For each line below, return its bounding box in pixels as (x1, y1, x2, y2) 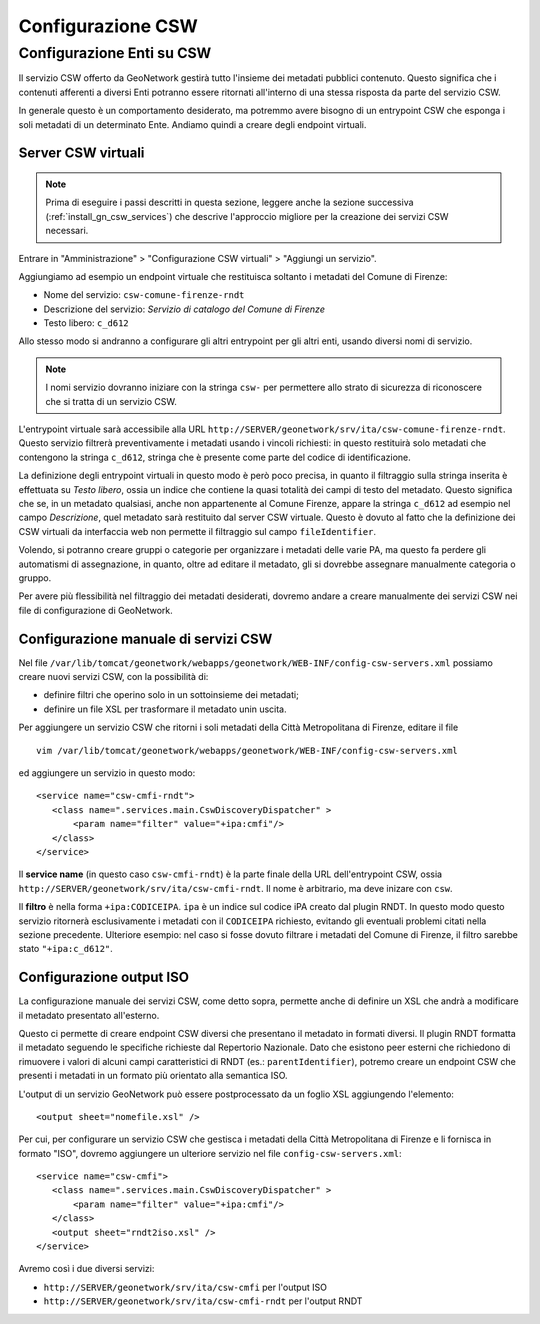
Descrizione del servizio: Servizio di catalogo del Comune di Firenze (43, 303, 325, 315)
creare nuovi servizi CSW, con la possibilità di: (18, 671, 209, 683)
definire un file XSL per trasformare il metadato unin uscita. (43, 703, 287, 715)
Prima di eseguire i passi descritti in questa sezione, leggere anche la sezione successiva (45, 196, 414, 209)
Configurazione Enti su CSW (18, 44, 212, 62)
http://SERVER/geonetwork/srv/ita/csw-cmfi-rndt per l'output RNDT (43, 1295, 363, 1307)
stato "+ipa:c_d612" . (18, 943, 114, 955)
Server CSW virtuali (18, 145, 145, 162)
